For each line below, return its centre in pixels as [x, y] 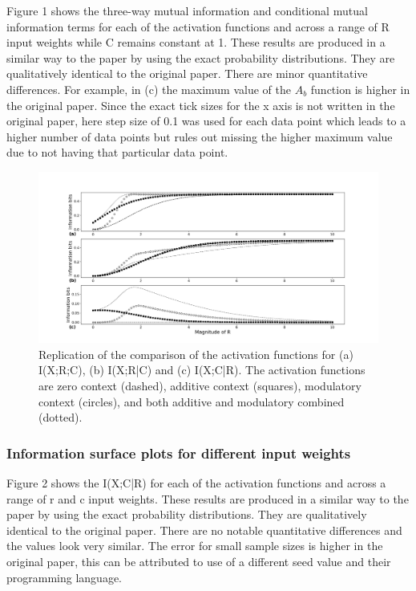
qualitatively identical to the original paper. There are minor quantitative [187, 73]
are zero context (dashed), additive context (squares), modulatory [200, 385]
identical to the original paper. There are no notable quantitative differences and [204, 530]
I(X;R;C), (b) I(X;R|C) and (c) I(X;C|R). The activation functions [202, 370]
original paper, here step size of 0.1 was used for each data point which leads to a [206, 121]
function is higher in [360, 89]
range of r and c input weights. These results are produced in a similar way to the [208, 498]
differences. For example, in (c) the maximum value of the [149, 89]
